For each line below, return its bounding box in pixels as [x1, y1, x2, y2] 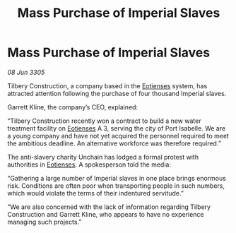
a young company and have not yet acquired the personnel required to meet [7, 131, 230, 140]
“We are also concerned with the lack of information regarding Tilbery [7, 203, 211, 211]
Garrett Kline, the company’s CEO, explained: [7, 102, 138, 111]
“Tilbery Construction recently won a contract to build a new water [7, 116, 201, 125]
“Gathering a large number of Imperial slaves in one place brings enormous [7, 174, 226, 182]
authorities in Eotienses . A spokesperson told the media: [7, 160, 172, 169]
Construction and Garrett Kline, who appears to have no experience [7, 210, 204, 218]
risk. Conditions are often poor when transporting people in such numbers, [7, 181, 225, 190]
